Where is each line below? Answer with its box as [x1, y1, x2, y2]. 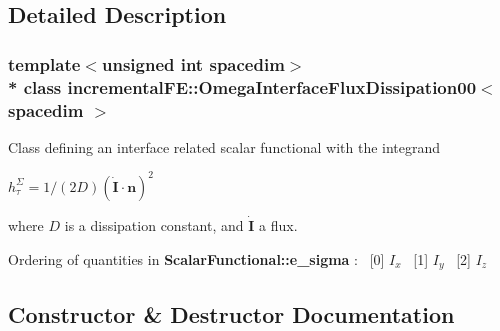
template [8, 51, 81, 76]
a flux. [259, 215, 298, 236]
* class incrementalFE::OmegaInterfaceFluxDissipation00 [8, 74, 477, 99]
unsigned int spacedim [101, 51, 285, 76]
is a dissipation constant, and [64, 215, 244, 236]
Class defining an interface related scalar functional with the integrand [8, 136, 441, 157]
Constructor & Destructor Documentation [8, 298, 455, 329]
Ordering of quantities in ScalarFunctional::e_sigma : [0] [8, 248, 385, 269]
